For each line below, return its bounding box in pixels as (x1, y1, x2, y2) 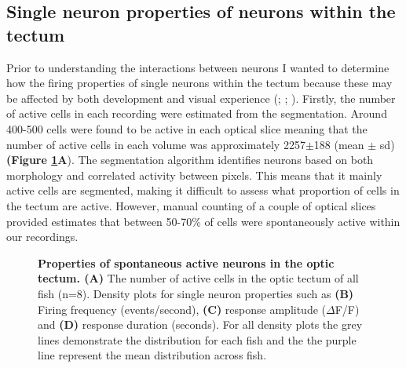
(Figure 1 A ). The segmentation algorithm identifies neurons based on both (6, 151, 374, 168)
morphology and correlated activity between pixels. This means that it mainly (6, 166, 382, 183)
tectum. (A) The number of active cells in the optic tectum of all (38, 270, 359, 286)
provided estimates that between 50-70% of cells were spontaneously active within (6, 213, 401, 229)
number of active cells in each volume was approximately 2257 (6, 136, 305, 152)
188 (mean (313, 136, 364, 152)
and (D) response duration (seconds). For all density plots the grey (38, 316, 363, 333)
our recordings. (6, 228, 79, 245)
